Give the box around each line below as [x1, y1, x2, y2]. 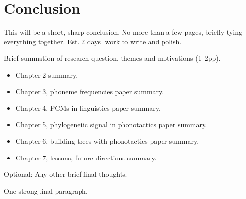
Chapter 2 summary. [15, 69, 78, 80]
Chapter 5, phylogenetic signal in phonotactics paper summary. [15, 119, 207, 129]
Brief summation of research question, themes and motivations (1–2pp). [4, 53, 221, 63]
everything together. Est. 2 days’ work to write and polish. [4, 36, 182, 46]
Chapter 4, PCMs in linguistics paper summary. [15, 103, 161, 113]
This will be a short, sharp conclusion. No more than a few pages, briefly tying [4, 27, 242, 37]
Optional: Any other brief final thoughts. [4, 169, 127, 179]
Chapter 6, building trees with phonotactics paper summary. [15, 136, 199, 146]
